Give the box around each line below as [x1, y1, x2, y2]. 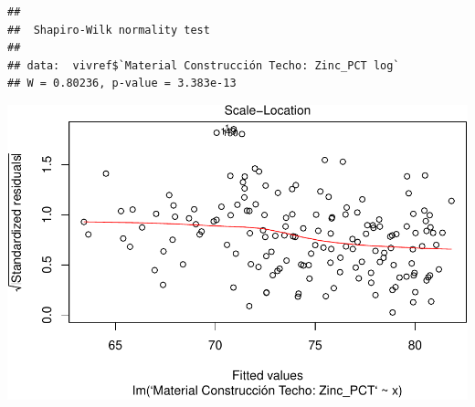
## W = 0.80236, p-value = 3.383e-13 [7, 77, 237, 90]
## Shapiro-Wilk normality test [7, 23, 210, 37]
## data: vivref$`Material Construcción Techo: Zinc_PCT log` [7, 58, 400, 72]
